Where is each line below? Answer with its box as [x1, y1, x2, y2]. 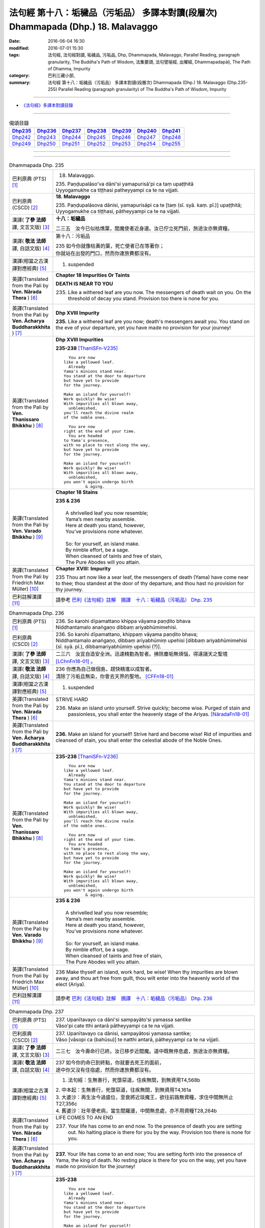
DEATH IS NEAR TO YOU [55, 280, 113, 287]
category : [9, 73, 30, 79]
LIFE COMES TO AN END [55, 1114, 113, 1121]
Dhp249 [12, 140, 31, 147]
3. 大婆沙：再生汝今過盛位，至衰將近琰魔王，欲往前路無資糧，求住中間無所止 [55, 1094, 234, 1101]
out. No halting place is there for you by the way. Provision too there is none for [68, 1129, 251, 1136]
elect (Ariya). [55, 980, 86, 987]
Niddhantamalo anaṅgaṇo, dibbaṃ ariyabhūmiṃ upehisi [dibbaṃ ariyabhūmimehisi [55, 637, 247, 643]
